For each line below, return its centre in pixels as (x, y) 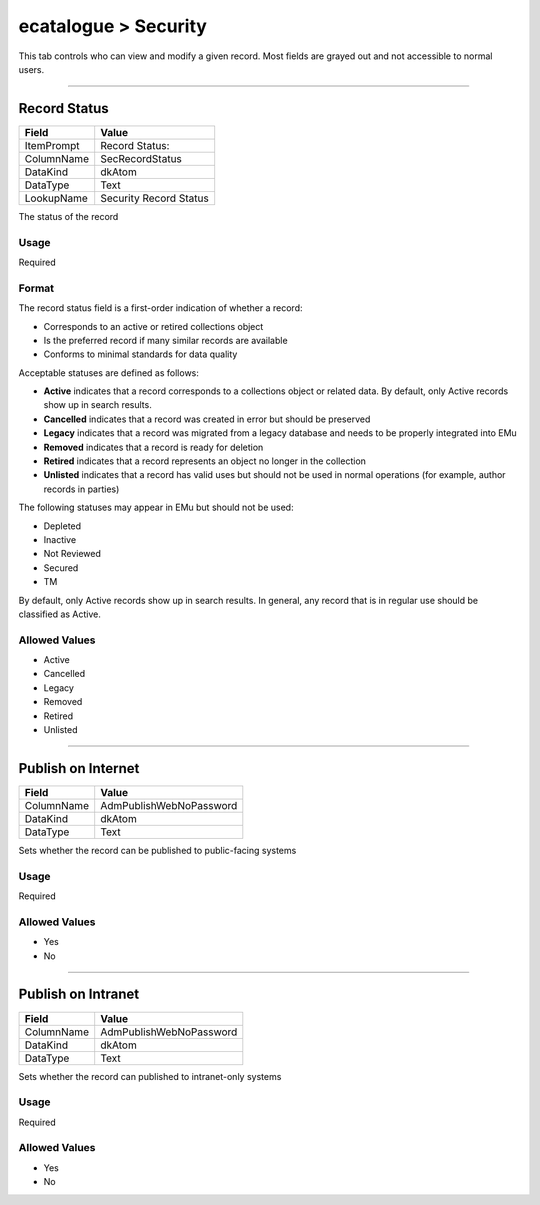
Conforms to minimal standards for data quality (140, 354)
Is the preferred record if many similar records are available (166, 340)
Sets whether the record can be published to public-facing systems (157, 850)
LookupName (56, 198)
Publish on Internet (79, 768)
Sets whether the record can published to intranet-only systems (150, 1076)
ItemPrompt (52, 145)
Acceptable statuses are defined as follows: (109, 372)
